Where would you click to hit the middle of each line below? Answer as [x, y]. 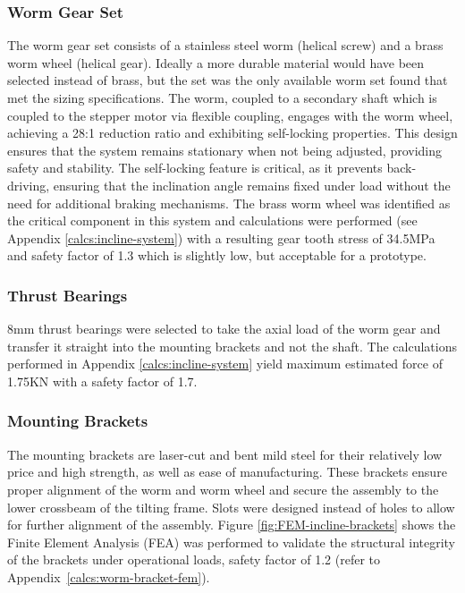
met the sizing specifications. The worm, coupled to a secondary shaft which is [222, 97]
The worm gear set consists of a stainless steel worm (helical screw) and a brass [225, 45]
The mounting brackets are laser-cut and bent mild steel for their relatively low [225, 454]
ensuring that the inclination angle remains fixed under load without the [252, 185]
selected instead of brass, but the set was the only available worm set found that [228, 80]
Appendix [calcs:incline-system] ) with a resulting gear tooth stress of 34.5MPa [221, 237]
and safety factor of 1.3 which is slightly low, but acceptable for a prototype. [217, 255]
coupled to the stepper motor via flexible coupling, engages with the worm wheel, [230, 115]
